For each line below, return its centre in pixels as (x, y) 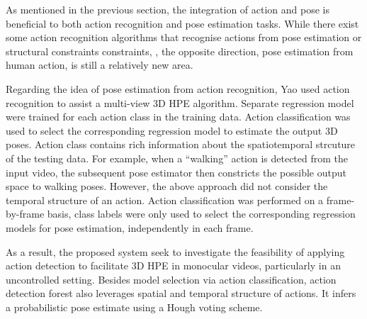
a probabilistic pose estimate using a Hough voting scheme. (134, 307)
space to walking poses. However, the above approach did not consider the (167, 186)
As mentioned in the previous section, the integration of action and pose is (168, 9)
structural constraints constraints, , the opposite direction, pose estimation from (180, 51)
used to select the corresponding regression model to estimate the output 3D (172, 130)
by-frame (25, 214)
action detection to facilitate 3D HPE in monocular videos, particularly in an (173, 265)
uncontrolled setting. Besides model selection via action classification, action (171, 279)
